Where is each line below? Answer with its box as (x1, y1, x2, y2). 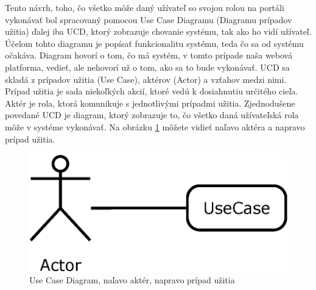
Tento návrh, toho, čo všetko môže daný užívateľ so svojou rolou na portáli (5, 1, 284, 13)
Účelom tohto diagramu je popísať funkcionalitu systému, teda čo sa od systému (5, 37, 304, 49)
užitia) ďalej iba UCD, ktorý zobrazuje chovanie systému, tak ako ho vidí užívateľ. (5, 25, 312, 38)
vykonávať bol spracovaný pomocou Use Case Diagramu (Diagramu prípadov (5, 13, 292, 26)
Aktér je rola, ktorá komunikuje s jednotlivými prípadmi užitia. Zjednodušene (5, 96, 295, 109)
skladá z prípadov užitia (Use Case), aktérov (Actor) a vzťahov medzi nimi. (5, 72, 287, 85)
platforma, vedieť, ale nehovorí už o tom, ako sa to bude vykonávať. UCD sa (5, 60, 290, 73)
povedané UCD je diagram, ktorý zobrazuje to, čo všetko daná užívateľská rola (5, 108, 299, 121)
